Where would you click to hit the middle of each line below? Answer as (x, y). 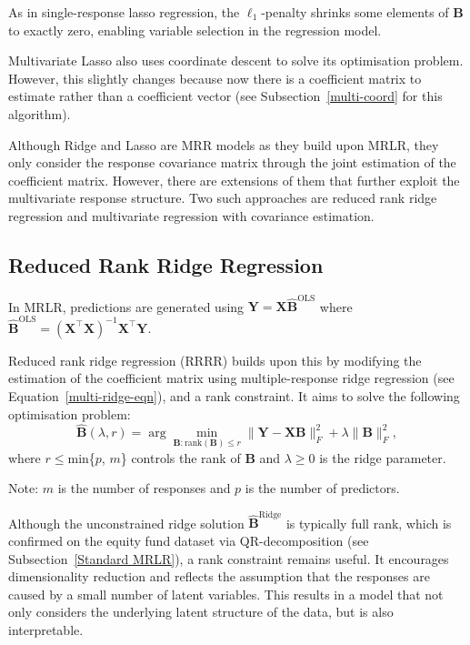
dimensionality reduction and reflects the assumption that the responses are (219, 576)
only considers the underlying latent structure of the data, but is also (201, 612)
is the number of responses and (144, 488)
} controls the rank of (180, 457)
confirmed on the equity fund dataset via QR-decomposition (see (189, 541)
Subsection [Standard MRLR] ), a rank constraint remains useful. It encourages (229, 558)
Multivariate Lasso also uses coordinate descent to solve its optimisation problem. (236, 60)
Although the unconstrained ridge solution (126, 523)
